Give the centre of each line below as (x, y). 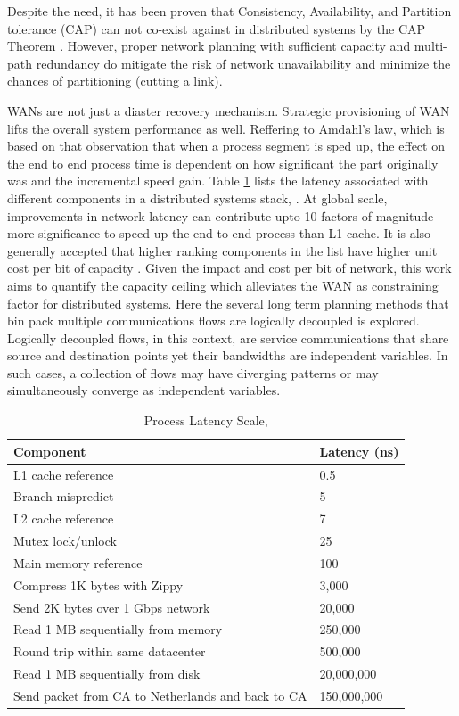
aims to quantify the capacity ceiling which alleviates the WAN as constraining (223, 285)
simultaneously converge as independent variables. (144, 390)
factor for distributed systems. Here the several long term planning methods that (228, 303)
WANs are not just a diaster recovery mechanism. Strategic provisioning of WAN (229, 110)
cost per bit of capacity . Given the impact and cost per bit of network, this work (229, 268)
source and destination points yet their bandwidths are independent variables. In (228, 355)
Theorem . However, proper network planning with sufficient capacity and (209, 46)
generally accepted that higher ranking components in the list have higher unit (222, 250)
